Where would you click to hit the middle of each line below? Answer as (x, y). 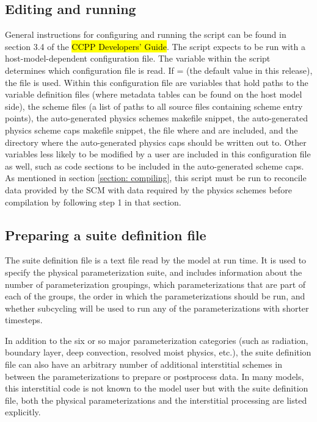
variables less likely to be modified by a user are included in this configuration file (158, 154)
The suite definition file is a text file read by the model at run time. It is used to (156, 260)
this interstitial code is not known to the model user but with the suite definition (157, 388)
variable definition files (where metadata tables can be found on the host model (154, 94)
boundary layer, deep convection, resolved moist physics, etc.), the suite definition (158, 352)
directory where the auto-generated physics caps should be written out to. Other (156, 142)
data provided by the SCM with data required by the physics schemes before (148, 189)
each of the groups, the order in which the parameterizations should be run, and (155, 296)
